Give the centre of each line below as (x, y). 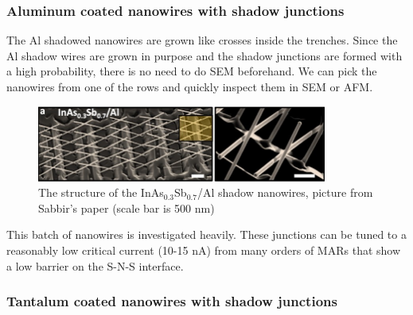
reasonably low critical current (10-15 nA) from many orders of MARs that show (204, 250)
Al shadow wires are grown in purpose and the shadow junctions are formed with (205, 55)
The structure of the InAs (101, 192)
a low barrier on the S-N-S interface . (95, 265)
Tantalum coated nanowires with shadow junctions (172, 301)
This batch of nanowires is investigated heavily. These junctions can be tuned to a (206, 234)
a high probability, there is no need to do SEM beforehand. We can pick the (192, 71)
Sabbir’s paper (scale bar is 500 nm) (127, 207)
